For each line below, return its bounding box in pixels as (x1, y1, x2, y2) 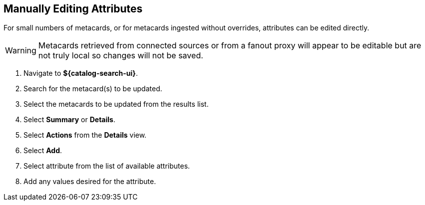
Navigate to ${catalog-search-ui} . (23, 69, 138, 78)
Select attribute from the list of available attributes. (23, 162, 190, 171)
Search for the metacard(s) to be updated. (23, 84, 162, 93)
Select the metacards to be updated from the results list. (23, 100, 209, 109)
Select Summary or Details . (23, 115, 115, 124)
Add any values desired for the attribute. (23, 177, 156, 186)
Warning (5, 45, 36, 56)
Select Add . (23, 146, 62, 155)
